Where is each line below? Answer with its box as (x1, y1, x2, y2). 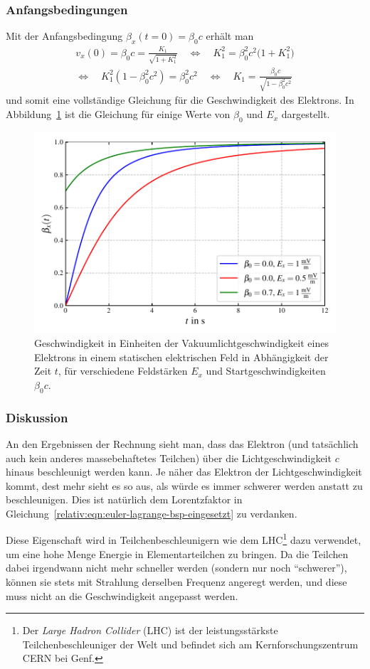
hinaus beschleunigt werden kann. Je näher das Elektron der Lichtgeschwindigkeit (6, 464, 362, 479)
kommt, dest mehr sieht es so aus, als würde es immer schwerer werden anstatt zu (6, 478, 363, 493)
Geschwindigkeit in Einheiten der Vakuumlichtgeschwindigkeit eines (34, 336, 329, 350)
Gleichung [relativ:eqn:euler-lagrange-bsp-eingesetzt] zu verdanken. (6, 505, 297, 520)
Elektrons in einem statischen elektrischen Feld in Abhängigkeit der (34, 349, 329, 364)
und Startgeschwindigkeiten (206, 363, 326, 378)
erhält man (206, 28, 254, 43)
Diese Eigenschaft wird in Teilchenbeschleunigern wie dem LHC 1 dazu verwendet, (6, 530, 361, 547)
